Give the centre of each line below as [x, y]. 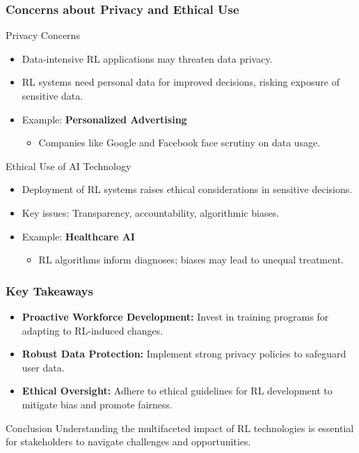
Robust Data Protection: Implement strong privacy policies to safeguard [184, 354]
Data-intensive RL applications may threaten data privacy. [147, 58]
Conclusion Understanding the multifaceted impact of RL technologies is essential [180, 428]
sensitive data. [53, 95]
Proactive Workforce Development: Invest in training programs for [175, 316]
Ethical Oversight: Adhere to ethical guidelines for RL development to [177, 391]
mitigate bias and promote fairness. [97, 404]
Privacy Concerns [43, 35]
